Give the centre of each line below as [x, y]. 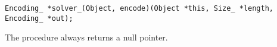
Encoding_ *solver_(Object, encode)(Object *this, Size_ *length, [139, 8]
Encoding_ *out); [39, 18]
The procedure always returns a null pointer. [86, 37]
